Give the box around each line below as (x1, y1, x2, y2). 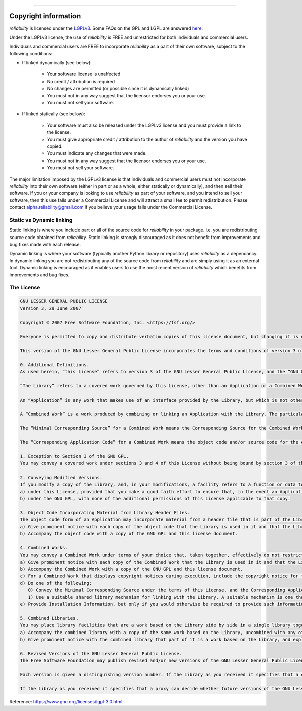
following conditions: (9, 50, 53, 56)
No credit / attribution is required (47, 78, 115, 84)
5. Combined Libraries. (20, 615, 79, 621)
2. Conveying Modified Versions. (20, 475, 103, 480)
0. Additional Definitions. (20, 362, 89, 367)
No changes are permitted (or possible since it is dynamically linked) (47, 86, 189, 92)
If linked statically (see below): (22, 111, 86, 117)
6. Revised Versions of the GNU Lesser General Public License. (20, 651, 182, 656)
